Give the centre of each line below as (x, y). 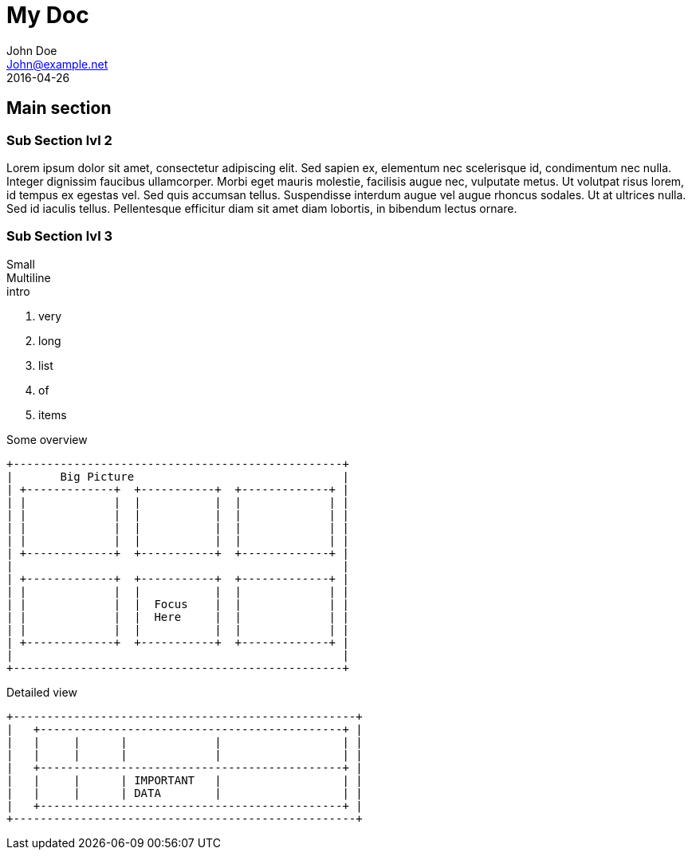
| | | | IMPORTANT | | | (185, 780)
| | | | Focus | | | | (178, 604)
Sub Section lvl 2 (59, 140)
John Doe (32, 50)
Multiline (29, 277)
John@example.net (57, 64)
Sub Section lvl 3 (60, 236)
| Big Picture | (178, 476)
